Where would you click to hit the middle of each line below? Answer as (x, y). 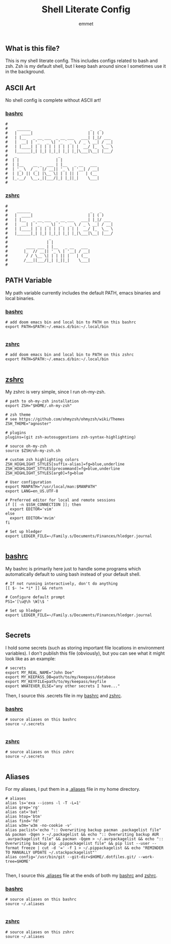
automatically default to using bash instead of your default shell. (73, 574)
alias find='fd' (23, 821)
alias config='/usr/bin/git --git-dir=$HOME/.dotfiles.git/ (71, 857)
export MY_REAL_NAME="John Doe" (40, 672)
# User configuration (28, 482)
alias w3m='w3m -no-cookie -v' (39, 826)
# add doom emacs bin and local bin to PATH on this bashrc (71, 322)
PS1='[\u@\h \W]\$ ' (27, 601)
